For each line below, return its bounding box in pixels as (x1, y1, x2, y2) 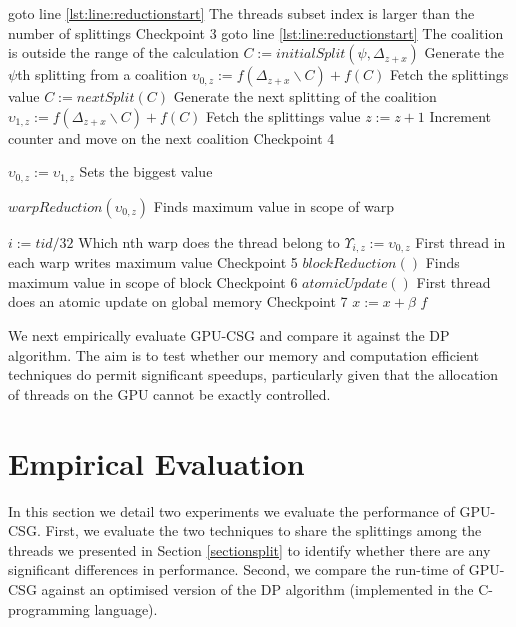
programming (8, 598, 90, 619)
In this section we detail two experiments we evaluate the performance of (8, 500, 455, 521)
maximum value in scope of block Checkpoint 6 (8, 271, 298, 292)
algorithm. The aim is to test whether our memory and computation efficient (8, 344, 479, 365)
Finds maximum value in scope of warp (153, 195, 395, 216)
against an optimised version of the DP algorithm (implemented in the (41, 578, 474, 599)
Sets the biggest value (79, 161, 213, 182)
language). (94, 598, 158, 619)
